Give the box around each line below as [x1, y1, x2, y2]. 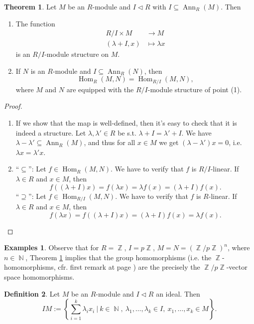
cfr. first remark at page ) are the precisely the [58, 262, 200, 272]
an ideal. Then [156, 288, 200, 299]
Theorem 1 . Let [4, 1, 57, 11]
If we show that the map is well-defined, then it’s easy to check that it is [15, 118, 237, 128]
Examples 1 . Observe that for [4, 242, 99, 253]
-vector [226, 262, 248, 272]
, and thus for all [84, 137, 135, 148]
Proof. [4, 101, 22, 111]
